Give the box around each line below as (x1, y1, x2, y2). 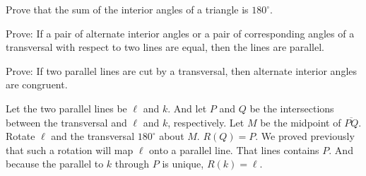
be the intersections (249, 100, 334, 115)
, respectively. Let (167, 115, 244, 129)
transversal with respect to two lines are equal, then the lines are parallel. (6, 40, 324, 54)
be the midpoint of (260, 115, 341, 129)
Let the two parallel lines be (6, 100, 127, 115)
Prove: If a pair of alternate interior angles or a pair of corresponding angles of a (6, 25, 355, 40)
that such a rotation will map (6, 142, 134, 157)
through (114, 156, 150, 171)
